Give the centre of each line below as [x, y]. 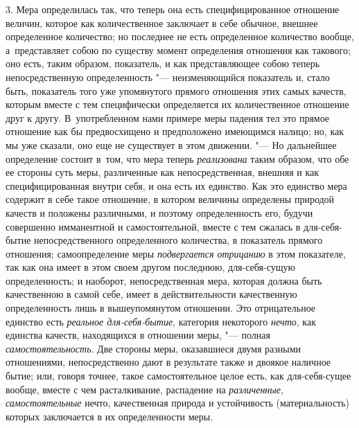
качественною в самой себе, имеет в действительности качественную [151, 294]
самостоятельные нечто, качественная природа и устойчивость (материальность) [178, 403]
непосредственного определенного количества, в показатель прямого [178, 240]
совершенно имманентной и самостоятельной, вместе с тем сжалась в [153, 226]
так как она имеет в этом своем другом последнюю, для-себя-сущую [150, 267]
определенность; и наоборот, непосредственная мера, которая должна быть [164, 280]
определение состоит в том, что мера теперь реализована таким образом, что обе [177, 158]
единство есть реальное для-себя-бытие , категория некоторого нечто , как [161, 321]
